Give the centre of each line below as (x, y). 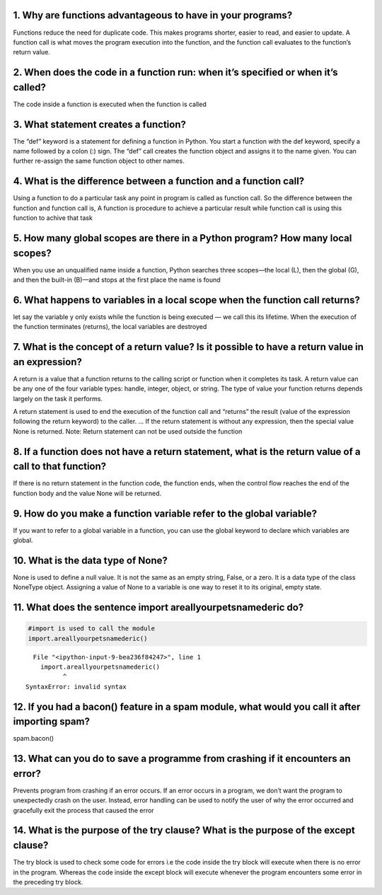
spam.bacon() (34, 739)
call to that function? (60, 467)
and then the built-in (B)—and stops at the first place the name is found (117, 280)
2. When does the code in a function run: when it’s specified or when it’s (176, 73)
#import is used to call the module (92, 629)
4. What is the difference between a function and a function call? (159, 181)
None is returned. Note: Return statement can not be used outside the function (128, 431)
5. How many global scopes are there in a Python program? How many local (183, 238)
